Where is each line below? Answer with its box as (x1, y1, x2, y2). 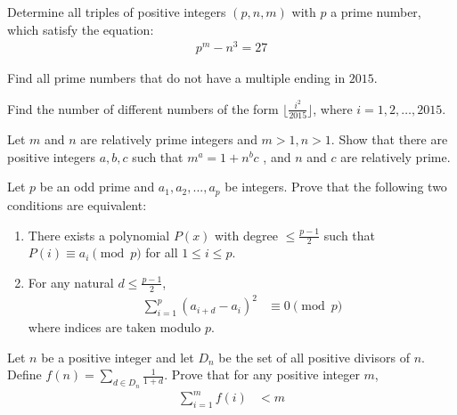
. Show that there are (331, 130, 448, 149)
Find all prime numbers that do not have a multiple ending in (7, 69, 346, 87)
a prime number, (331, 3, 421, 20)
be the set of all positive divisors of (218, 347, 410, 366)
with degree (215, 225, 278, 244)
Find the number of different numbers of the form (7, 99, 279, 118)
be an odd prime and (39, 177, 155, 196)
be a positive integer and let (41, 347, 194, 366)
